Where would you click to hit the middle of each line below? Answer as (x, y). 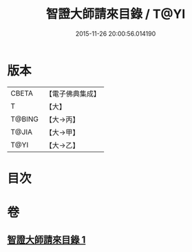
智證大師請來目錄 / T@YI (116, 14)
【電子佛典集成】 (73, 94)
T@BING (25, 119)
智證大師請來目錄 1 (46, 240)
